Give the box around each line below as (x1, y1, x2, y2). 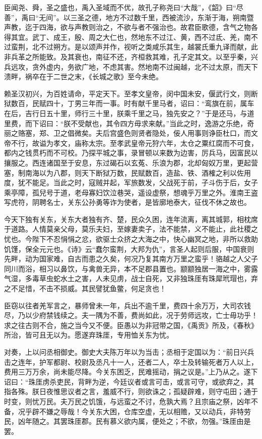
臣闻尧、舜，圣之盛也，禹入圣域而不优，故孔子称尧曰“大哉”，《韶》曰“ (4, 2, 236, 12)
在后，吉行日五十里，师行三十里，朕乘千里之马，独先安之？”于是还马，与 (4, 107, 247, 118)
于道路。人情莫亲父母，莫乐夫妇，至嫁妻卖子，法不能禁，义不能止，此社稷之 (4, 224, 258, 234)
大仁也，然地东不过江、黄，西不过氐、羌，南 (102, 31, 251, 42)
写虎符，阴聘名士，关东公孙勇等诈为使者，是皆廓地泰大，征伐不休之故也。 (4, 197, 251, 207)
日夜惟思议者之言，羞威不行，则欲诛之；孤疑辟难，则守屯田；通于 (39, 386, 258, 397)
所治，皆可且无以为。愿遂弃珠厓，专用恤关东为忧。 (4, 330, 173, 340)
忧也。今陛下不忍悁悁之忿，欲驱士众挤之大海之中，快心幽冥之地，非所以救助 (4, 234, 258, 244)
